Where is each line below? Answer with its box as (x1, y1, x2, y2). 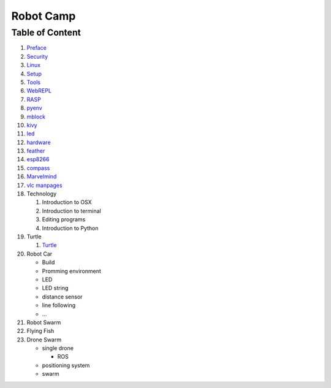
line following (42, 302, 76, 309)
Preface (26, 44, 47, 51)
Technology (26, 190, 57, 197)
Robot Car (26, 250, 53, 257)
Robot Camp (11, 9, 76, 23)
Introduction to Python (42, 224, 99, 232)
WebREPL (26, 87, 52, 94)
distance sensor (42, 293, 83, 300)
